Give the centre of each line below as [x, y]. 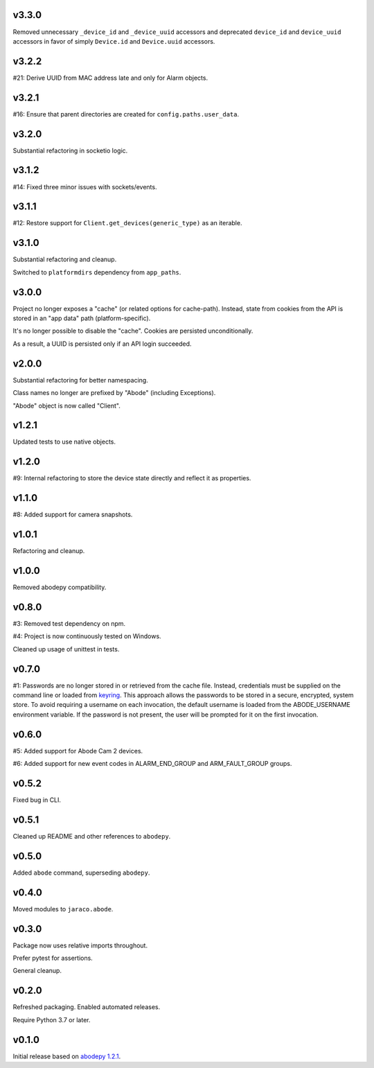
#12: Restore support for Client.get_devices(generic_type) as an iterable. [127, 223]
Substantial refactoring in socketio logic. [70, 150]
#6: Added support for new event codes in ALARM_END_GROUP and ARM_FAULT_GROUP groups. [152, 764]
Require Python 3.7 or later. [52, 1019]
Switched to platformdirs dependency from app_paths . [97, 272]
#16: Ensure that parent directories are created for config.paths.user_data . [126, 114]
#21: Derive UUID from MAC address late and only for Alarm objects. [110, 78]
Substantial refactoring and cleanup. [65, 259]
